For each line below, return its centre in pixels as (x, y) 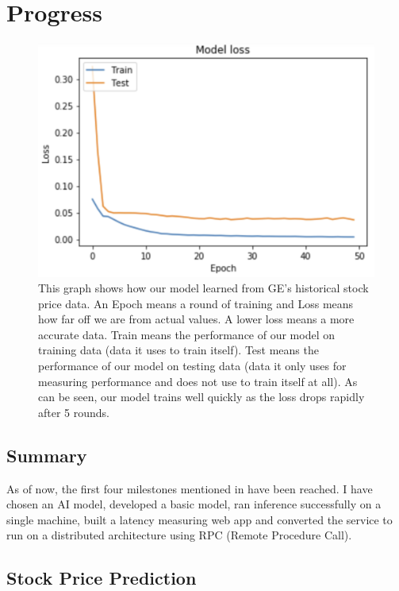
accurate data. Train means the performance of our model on (186, 334)
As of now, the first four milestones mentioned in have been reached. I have (190, 488)
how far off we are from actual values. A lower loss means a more (196, 319)
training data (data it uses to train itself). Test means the (178, 350)
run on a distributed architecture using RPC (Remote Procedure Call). (179, 535)
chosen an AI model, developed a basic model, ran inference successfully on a (194, 504)
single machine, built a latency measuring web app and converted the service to (199, 519)
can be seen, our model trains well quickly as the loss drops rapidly (201, 397)
